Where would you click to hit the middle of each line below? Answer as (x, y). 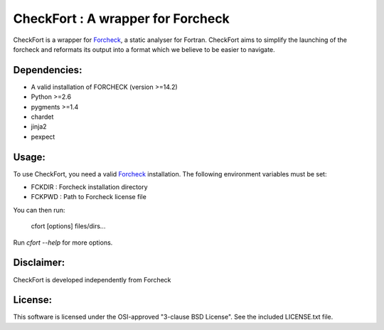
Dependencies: (48, 70)
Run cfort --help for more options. (63, 243)
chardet (42, 117)
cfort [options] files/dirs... (68, 226)
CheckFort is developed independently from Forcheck (92, 280)
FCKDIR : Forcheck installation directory (90, 187)
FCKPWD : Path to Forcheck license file (89, 197)
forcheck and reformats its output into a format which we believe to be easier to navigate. (144, 49)
